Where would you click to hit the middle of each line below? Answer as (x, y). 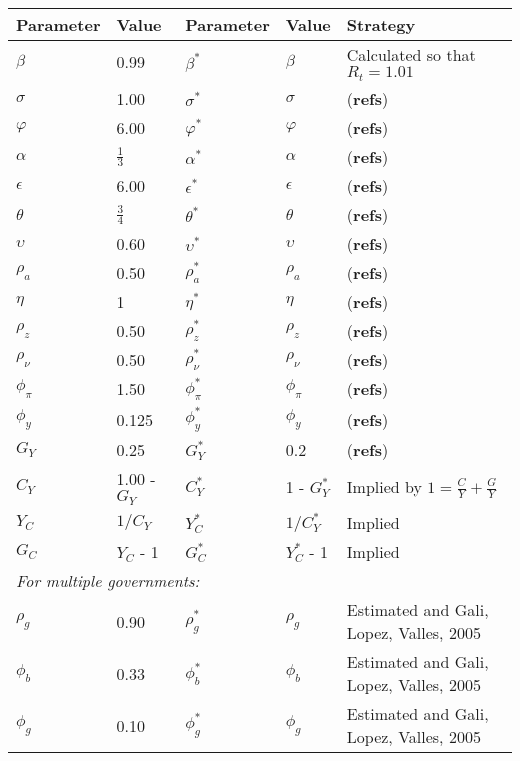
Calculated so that (411, 54)
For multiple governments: (108, 581)
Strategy (381, 24)
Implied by (384, 486)
